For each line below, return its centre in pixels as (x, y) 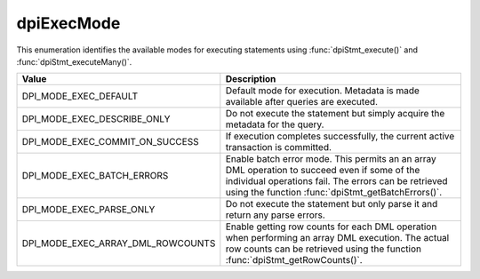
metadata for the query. (275, 124)
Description (251, 79)
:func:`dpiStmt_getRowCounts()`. (294, 260)
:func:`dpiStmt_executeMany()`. (74, 61)
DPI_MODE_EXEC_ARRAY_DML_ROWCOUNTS (119, 243)
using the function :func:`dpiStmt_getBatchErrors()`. (334, 193)
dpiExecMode (68, 23)
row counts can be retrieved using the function (324, 249)
